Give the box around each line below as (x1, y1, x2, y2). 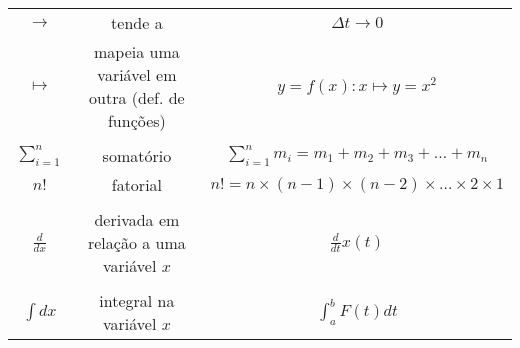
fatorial (111, 173, 163, 196)
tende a (111, 11, 163, 34)
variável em (97, 63, 177, 86)
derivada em (94, 208, 180, 231)
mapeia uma (94, 40, 180, 63)
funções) (107, 109, 166, 132)
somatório (102, 144, 172, 167)
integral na (99, 289, 175, 312)
